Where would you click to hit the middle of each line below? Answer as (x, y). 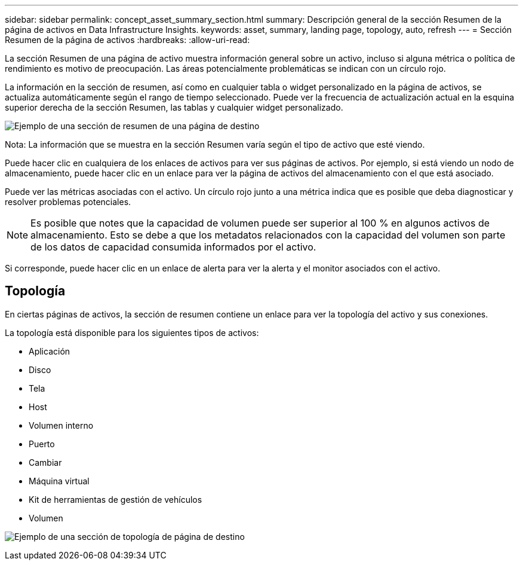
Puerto (42, 444)
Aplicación (50, 351)
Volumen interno (61, 425)
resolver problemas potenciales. (68, 202)
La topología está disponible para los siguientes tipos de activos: (132, 332)
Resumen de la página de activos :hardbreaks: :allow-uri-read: (127, 40)
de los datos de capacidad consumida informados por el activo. (173, 247)
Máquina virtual (59, 481)
